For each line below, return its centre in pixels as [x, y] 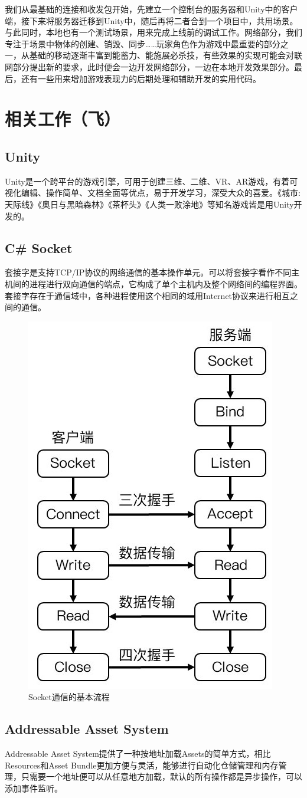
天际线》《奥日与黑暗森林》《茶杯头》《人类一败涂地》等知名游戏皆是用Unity [149, 204]
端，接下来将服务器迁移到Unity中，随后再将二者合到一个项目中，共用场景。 [151, 20]
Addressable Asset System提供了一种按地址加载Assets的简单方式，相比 [138, 753]
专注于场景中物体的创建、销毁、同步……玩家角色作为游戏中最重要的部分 [143, 43]
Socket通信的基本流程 [69, 697]
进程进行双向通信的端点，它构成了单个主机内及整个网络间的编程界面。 [166, 283]
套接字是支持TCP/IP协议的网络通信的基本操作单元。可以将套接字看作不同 [148, 272]
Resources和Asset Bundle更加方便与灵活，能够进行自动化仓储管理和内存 [142, 765]
